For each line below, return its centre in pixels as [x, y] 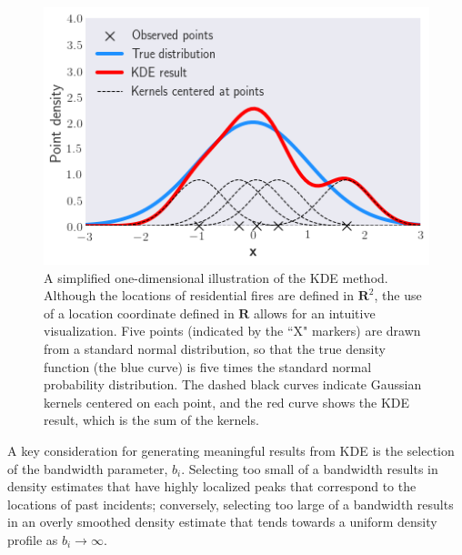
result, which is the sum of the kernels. [151, 420]
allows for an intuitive [315, 313]
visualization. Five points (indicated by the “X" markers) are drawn [232, 331]
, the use [398, 295]
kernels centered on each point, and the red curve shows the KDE [227, 402]
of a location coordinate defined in [139, 313]
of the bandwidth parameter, [88, 468]
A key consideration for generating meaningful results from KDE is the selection [231, 450]
